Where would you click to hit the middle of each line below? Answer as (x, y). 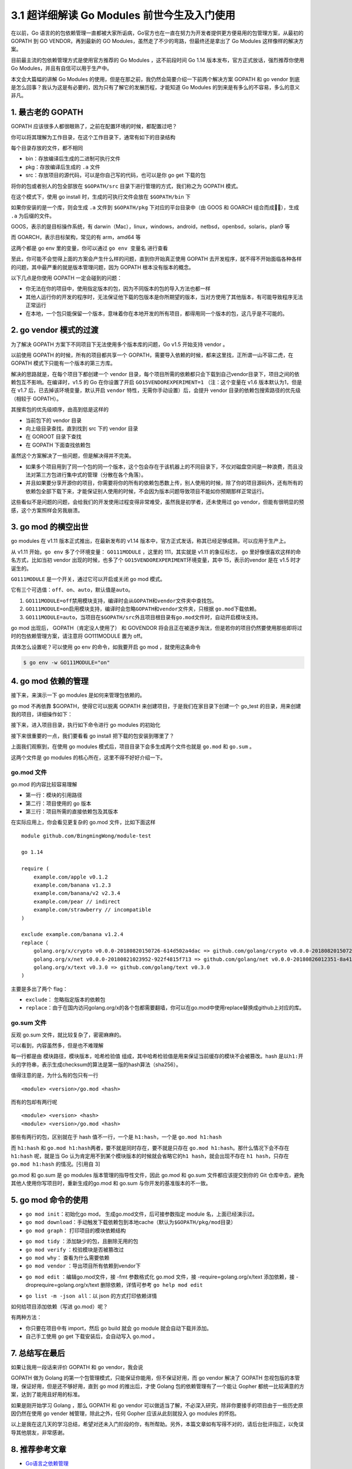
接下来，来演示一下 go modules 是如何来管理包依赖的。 (78, 695)
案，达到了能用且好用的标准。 (47, 1394)
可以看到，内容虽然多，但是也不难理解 (57, 1045)
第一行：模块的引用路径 (54, 795)
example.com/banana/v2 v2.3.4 (77, 893)
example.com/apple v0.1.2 (71, 877)
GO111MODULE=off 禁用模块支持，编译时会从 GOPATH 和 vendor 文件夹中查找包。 (121, 601)
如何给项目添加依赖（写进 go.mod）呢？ (60, 1306)
